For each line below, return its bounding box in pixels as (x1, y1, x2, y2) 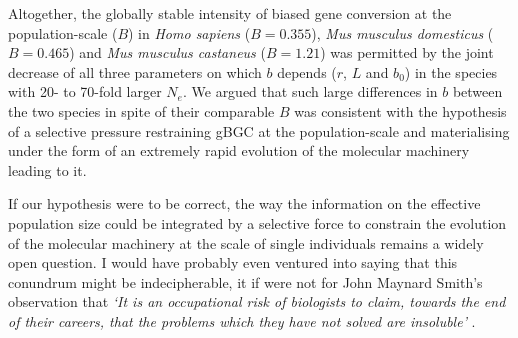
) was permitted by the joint (320, 42, 494, 63)
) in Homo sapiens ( (128, 22, 251, 43)
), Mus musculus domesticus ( (311, 22, 494, 43)
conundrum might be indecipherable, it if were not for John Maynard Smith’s (8, 271, 483, 292)
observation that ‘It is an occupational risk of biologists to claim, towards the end (8, 291, 506, 312)
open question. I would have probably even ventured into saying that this (8, 252, 458, 273)
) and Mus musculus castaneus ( (69, 42, 266, 63)
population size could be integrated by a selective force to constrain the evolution (8, 212, 507, 233)
